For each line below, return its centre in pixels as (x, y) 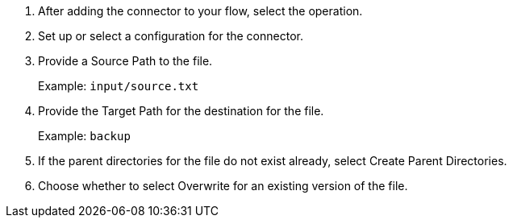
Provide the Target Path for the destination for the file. (181, 111)
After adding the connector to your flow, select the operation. (200, 11)
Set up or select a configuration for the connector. (171, 36)
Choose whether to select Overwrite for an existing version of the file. (223, 186)
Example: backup (84, 136)
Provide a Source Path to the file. (125, 61)
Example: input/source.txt (119, 86)
